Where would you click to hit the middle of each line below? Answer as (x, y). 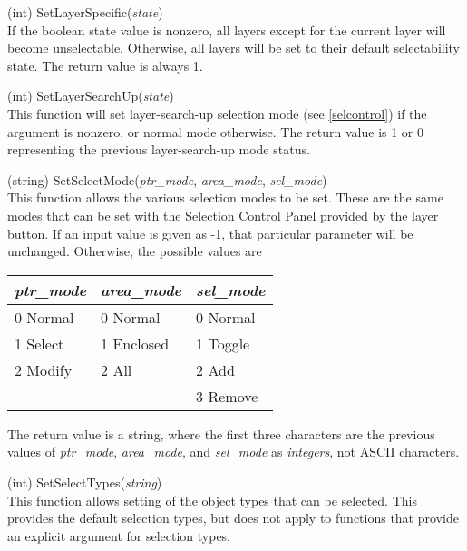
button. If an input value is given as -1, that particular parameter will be (210, 233)
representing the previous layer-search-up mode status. (159, 149)
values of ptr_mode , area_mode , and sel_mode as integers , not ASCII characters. (233, 452)
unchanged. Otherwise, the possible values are (135, 251)
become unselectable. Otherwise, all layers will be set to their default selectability (234, 48)
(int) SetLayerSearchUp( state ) (91, 96)
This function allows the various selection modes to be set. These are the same (225, 197)
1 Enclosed (135, 343)
